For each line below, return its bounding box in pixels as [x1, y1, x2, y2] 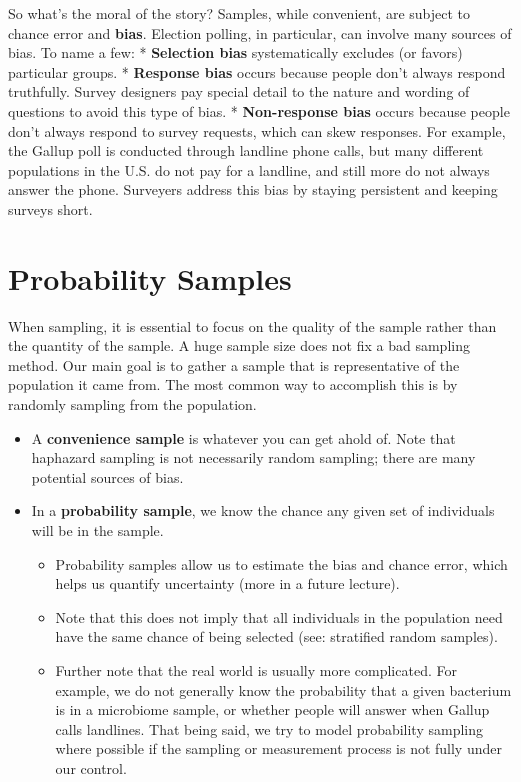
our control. [55, 757, 127, 778]
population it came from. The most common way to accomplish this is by [8, 374, 458, 395]
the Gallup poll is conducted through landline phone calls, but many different [8, 140, 484, 161]
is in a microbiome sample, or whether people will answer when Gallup [55, 699, 490, 720]
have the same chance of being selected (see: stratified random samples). [55, 626, 498, 647]
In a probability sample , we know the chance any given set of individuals [31, 500, 495, 521]
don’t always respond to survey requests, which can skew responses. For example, [8, 120, 506, 141]
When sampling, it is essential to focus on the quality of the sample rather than [8, 315, 497, 336]
